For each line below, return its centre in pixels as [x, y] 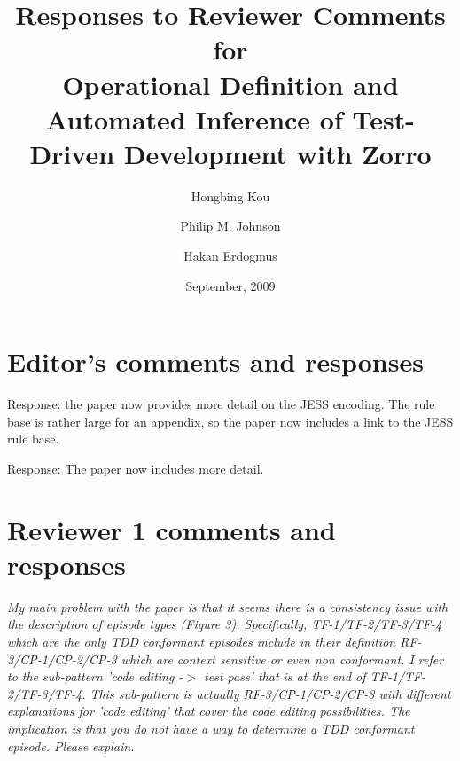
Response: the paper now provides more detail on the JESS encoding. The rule [221, 404]
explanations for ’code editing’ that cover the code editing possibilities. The [209, 711]
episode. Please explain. [71, 745]
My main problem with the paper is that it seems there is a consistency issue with [228, 606]
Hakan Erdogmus [230, 256]
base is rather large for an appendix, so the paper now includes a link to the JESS [230, 421]
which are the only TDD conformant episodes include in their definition [202, 642]
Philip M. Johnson [230, 226]
